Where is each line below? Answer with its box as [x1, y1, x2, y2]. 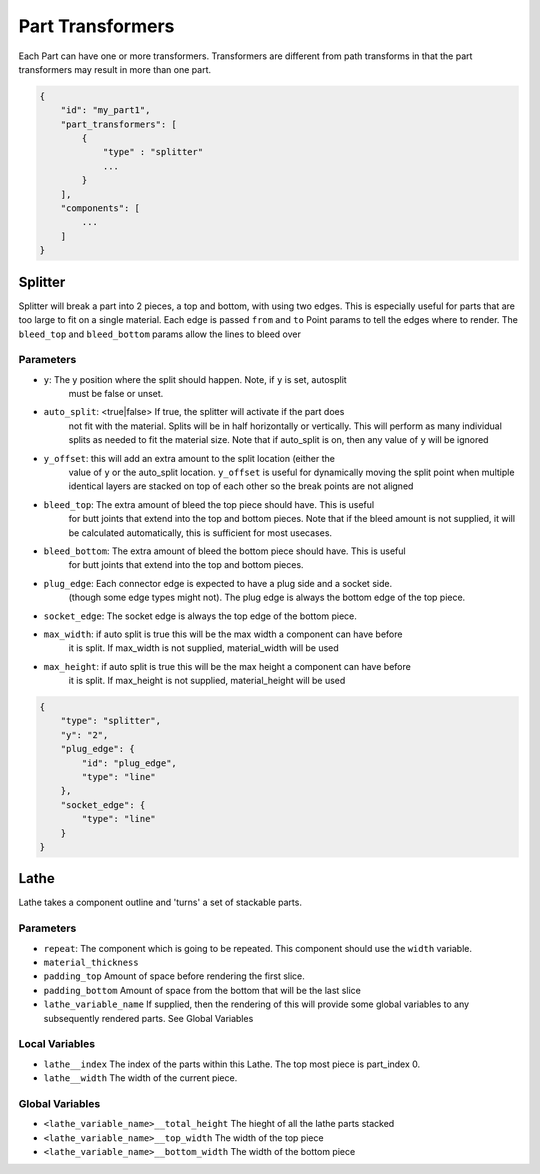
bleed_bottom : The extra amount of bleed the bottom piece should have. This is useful [43, 545, 406, 557]
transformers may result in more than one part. [18, 63, 212, 75]
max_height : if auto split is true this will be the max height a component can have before [43, 660, 412, 672]
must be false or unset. [68, 388, 164, 400]
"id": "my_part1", [60, 105, 151, 116]
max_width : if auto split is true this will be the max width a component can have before [43, 628, 403, 640]
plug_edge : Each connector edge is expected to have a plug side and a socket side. [43, 577, 393, 589]
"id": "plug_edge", [81, 757, 177, 769]
